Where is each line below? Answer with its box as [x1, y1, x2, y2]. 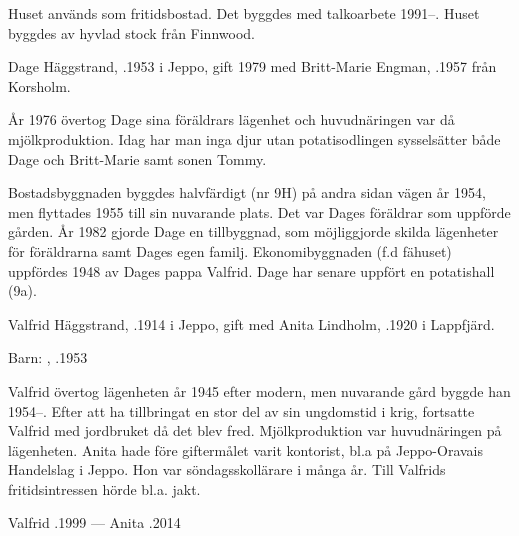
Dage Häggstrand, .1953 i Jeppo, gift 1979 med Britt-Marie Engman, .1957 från [8, 56, 497, 77]
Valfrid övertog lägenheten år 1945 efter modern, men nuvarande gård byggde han [8, 380, 511, 401]
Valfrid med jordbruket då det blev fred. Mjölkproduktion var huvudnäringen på [8, 420, 502, 441]
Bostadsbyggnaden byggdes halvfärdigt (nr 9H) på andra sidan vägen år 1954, [8, 182, 486, 203]
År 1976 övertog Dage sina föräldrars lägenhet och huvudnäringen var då [8, 109, 455, 130]
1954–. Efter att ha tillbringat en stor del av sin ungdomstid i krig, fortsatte [8, 400, 475, 421]
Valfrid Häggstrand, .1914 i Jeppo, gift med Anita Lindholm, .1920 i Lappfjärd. [8, 313, 495, 334]
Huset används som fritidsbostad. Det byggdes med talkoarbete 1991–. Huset [8, 3, 480, 23]
